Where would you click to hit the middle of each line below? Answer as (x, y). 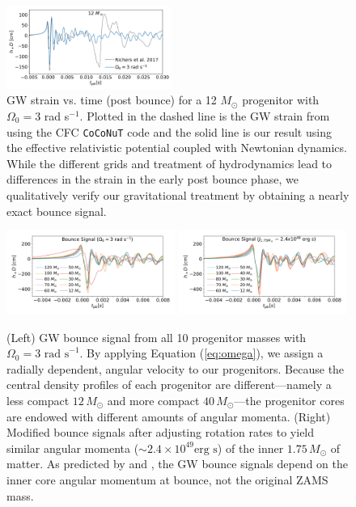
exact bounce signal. (57, 211)
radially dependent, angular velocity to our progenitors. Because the (176, 368)
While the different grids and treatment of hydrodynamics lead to (170, 163)
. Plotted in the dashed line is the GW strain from (205, 115)
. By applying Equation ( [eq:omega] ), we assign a (201, 353)
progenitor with (281, 100)
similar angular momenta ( (73, 448)
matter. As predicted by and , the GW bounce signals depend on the (177, 464)
